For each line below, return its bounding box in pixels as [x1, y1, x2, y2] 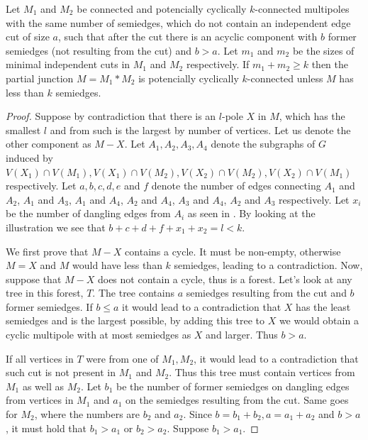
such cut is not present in [6, 365, 116, 380]
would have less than [72, 258, 162, 273]
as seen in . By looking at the [187, 206, 316, 221]
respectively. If [186, 57, 250, 72]
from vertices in [6, 392, 74, 407]
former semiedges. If [6, 299, 93, 314]
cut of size [6, 29, 50, 44]
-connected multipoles [255, 1, 350, 16]
